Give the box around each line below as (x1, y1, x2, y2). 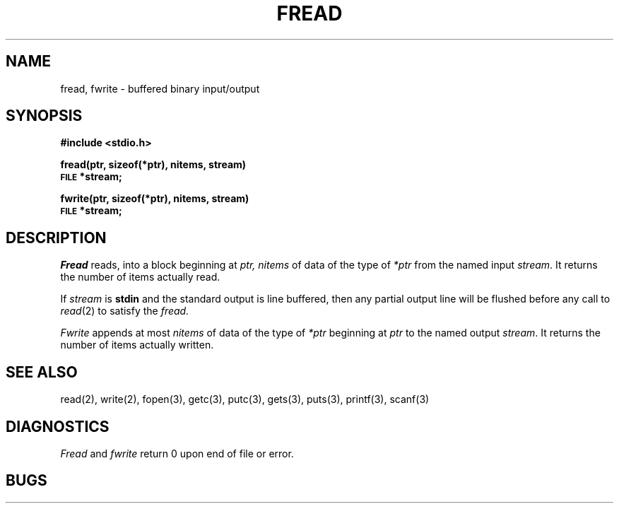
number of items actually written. (60, 339, 214, 351)
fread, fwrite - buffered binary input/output (60, 82, 260, 95)
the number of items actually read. (60, 271, 220, 283)
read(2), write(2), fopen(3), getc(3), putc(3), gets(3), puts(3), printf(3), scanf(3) (60, 393, 430, 406)
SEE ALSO (6, 363, 78, 381)
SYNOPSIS (6, 107, 83, 125)
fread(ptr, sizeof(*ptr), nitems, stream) (60, 158, 247, 171)
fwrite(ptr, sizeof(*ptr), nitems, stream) (60, 192, 249, 205)
